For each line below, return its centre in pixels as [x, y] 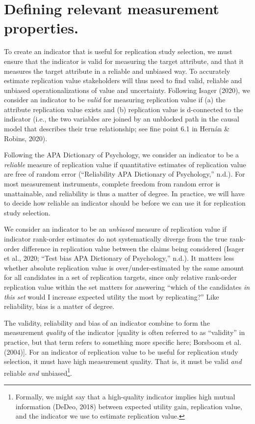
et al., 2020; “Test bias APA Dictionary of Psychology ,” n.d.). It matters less [119, 258]
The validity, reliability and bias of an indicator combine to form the [107, 322]
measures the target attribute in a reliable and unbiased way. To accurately [117, 71]
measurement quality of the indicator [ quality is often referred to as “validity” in [125, 332]
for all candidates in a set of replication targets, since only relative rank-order [121, 277]
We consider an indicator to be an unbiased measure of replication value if [115, 229]
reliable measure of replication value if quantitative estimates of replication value [125, 164]
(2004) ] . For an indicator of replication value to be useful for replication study [121, 351]
